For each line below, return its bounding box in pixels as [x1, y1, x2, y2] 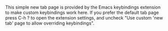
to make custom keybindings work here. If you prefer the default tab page [5, 9, 159, 15]
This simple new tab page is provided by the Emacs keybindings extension [5, 4, 161, 10]
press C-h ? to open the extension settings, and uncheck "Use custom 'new [5, 15, 163, 20]
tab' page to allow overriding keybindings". [5, 20, 95, 26]
